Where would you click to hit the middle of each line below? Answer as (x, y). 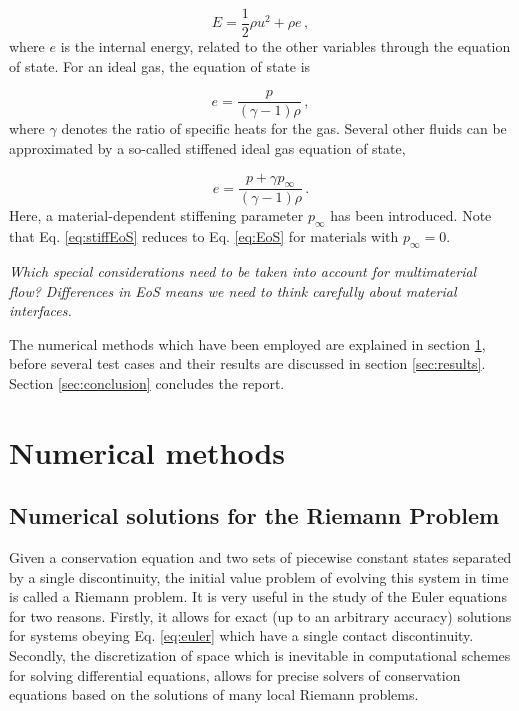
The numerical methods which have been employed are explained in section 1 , (247, 343)
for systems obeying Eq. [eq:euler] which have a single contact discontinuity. (241, 635)
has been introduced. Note (411, 215)
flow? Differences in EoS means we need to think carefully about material (233, 290)
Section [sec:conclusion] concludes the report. (147, 382)
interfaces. (40, 310)
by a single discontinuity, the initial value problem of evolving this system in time (259, 576)
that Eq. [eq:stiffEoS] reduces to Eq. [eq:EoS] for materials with (204, 236)
